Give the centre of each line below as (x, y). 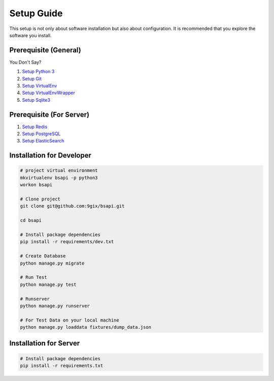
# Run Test (33, 277)
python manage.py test (48, 284)
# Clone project (40, 199)
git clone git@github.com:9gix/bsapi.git (72, 206)
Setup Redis (35, 127)
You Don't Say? (25, 62)
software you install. (30, 35)
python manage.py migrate (52, 263)
